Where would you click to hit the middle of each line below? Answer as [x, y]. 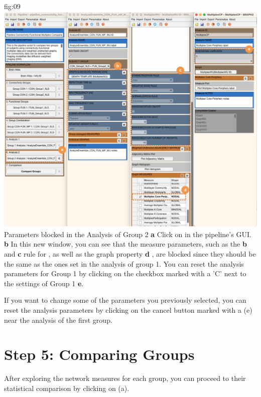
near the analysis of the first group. [58, 320]
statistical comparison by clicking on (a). [67, 388]
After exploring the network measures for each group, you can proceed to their [125, 378]
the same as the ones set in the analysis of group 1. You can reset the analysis [124, 263]
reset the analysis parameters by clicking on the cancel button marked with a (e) [128, 310]
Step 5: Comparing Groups [99, 354]
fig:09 [12, 6]
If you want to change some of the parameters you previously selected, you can [125, 300]
